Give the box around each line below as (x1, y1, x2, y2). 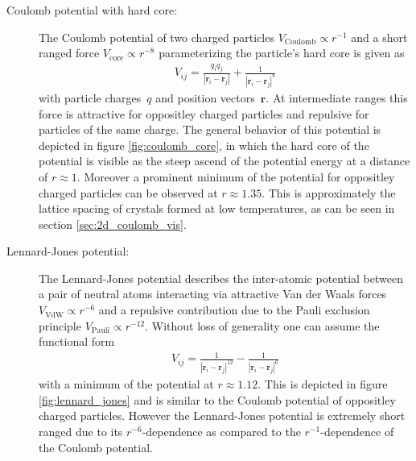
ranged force (39, 44, 100, 61)
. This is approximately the (262, 184, 396, 201)
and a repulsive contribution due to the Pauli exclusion (98, 301, 370, 318)
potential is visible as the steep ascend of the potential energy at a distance (39, 152, 410, 169)
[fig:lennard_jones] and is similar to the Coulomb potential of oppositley (39, 391, 396, 408)
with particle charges (39, 89, 142, 106)
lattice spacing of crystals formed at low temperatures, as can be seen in (39, 200, 395, 217)
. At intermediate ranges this (266, 89, 408, 106)
